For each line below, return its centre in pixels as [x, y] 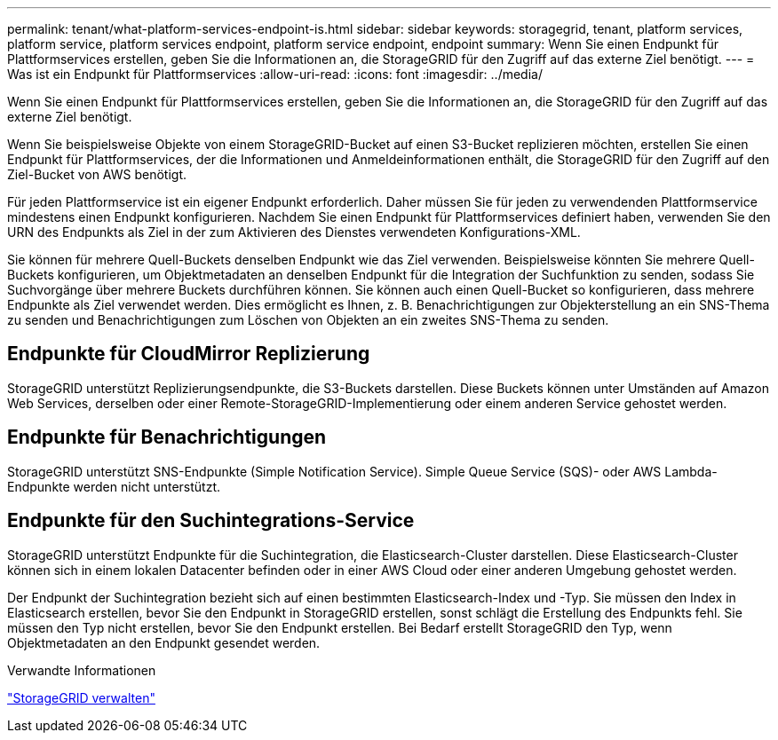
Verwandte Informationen [82, 670]
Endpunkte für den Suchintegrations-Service [211, 521]
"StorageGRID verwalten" [81, 697]
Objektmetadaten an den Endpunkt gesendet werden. [164, 642]
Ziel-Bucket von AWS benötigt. [97, 174]
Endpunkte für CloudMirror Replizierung [189, 354]
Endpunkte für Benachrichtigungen [167, 437]
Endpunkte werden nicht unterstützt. [114, 486]
